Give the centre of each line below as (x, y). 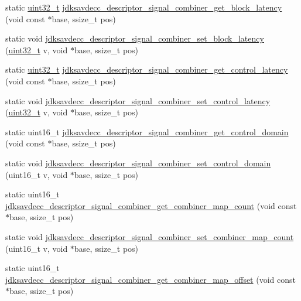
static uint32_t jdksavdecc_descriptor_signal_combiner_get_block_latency (144, 7)
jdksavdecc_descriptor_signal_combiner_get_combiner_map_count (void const (151, 205)
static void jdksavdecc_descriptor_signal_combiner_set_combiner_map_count (150, 236)
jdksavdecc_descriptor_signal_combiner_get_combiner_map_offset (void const (150, 279)
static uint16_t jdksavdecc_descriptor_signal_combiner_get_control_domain (147, 131)
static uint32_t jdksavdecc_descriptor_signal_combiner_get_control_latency (147, 69)
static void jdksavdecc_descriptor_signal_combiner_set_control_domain (138, 163)
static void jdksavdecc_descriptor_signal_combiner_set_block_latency (135, 38)
